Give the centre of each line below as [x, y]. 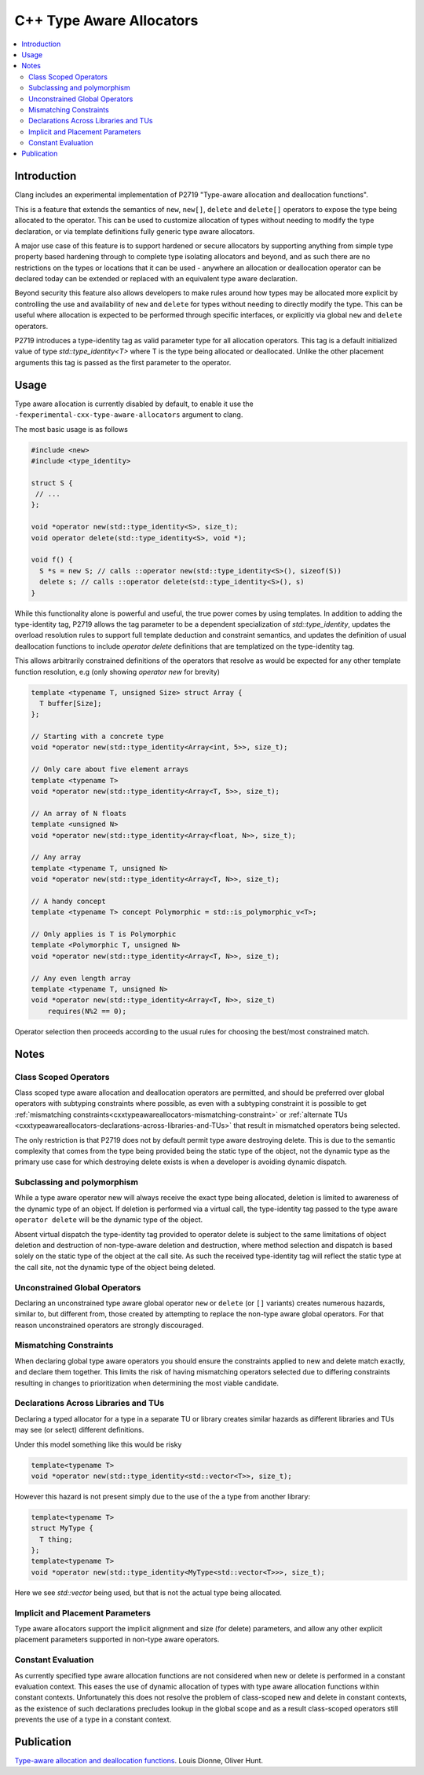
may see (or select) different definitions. [79, 1430]
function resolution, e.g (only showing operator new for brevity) [117, 672]
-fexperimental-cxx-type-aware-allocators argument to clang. [129, 415]
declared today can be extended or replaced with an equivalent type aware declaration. [156, 279]
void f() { [52, 560]
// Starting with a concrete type [97, 737]
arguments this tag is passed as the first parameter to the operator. [123, 362]
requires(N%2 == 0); [87, 1011]
